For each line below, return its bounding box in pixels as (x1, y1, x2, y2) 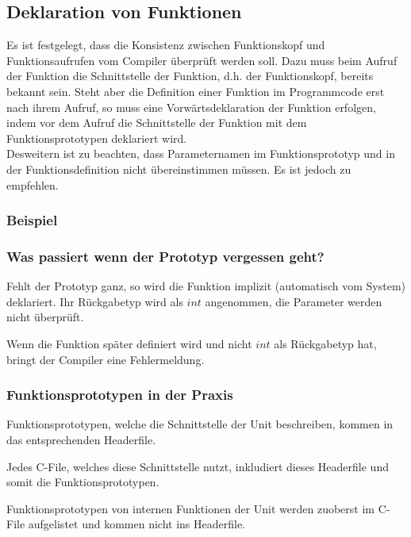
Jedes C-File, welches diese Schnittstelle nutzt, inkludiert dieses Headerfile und (6, 458, 389, 474)
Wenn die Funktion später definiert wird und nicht (6, 335, 252, 351)
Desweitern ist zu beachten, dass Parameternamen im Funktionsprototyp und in (6, 145, 395, 162)
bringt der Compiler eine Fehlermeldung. (6, 351, 205, 367)
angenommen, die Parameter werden (205, 293, 382, 309)
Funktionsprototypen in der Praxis (6, 385, 233, 405)
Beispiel (6, 210, 58, 230)
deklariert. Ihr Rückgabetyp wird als (6, 293, 183, 309)
